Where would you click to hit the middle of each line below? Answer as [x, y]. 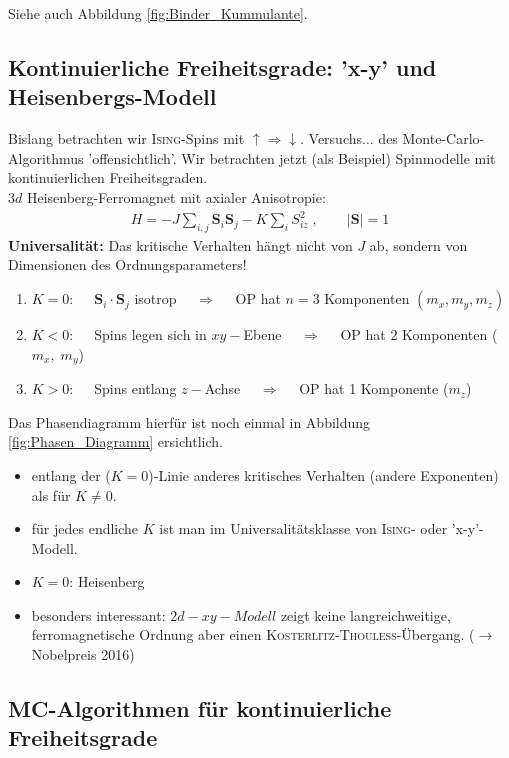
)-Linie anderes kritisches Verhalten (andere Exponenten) [323, 474]
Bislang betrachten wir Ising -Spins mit [126, 138]
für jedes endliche [85, 528]
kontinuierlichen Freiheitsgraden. [108, 177]
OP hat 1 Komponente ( [374, 388]
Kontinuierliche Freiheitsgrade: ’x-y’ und [222, 66]
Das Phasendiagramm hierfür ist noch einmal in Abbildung [189, 421]
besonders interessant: [98, 614]
